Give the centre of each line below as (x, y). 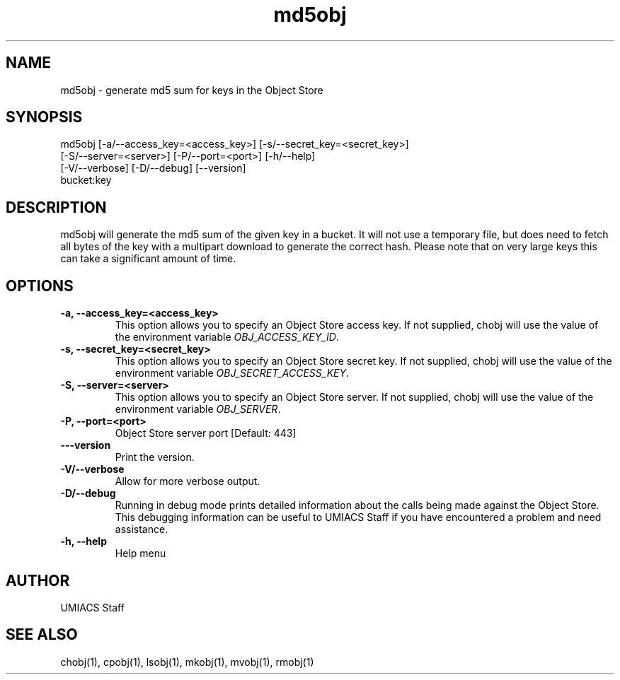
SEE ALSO (42, 635)
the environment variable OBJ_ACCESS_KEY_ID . (227, 337)
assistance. (142, 529)
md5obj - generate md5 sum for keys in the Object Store (192, 90)
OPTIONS (40, 286)
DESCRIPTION (56, 207)
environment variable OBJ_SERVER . (198, 409)
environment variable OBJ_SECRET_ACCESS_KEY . (232, 373)
